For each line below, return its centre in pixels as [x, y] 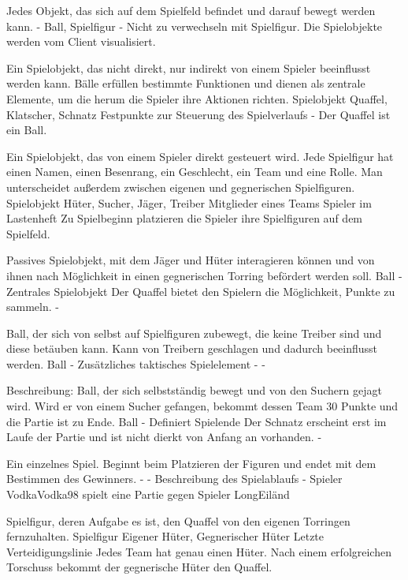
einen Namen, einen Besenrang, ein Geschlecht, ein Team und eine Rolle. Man [195, 172]
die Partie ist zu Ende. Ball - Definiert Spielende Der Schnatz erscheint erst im [197, 421]
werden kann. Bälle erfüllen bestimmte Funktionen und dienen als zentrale [186, 83]
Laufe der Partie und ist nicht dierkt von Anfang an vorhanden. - [164, 437]
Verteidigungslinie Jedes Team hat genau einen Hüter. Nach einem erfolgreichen [199, 551]
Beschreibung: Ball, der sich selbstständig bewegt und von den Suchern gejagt [194, 390]
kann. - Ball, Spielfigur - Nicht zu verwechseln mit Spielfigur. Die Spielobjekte [195, 26]
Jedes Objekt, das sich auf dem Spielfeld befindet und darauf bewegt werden [191, 10]
